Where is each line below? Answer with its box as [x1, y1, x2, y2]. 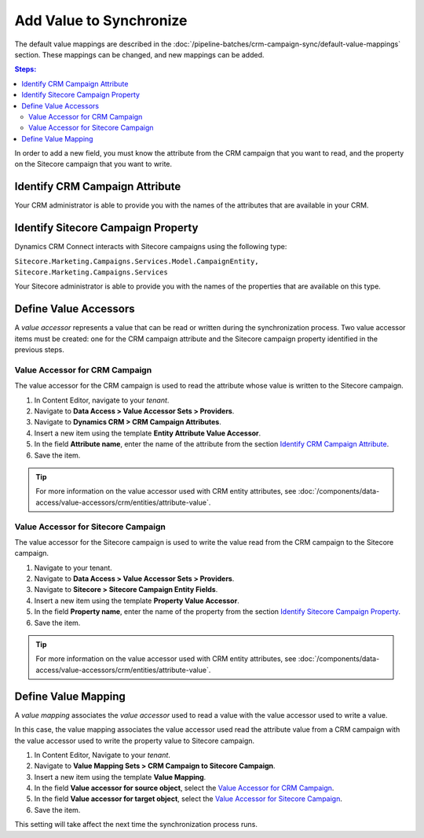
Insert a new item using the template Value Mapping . [34, 772, 207, 781]
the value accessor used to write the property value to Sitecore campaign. [14, 736, 255, 745]
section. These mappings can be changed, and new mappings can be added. [14, 50, 265, 59]
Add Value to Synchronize [14, 12, 188, 29]
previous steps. [14, 345, 64, 355]
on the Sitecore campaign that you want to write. [14, 160, 173, 169]
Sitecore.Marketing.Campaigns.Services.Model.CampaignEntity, [14, 256, 259, 266]
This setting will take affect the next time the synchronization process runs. [14, 820, 258, 829]
